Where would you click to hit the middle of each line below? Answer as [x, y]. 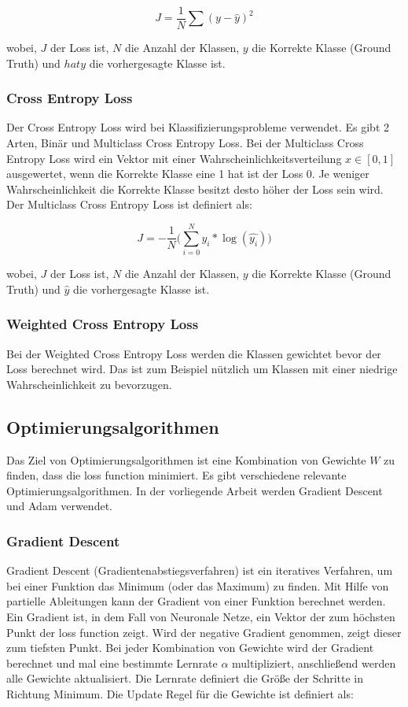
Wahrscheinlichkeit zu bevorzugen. [89, 384]
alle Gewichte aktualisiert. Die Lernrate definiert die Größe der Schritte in [185, 678]
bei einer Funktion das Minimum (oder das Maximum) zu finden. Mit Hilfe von [198, 585]
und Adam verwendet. [59, 506]
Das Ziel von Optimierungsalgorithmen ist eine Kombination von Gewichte [186, 459]
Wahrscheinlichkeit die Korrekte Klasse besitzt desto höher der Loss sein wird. [195, 189]
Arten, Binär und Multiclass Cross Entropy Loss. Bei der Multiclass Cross [185, 143]
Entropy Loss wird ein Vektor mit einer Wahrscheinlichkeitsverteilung [174, 158]
